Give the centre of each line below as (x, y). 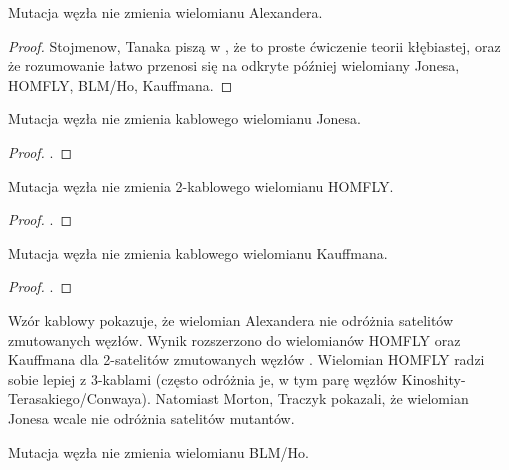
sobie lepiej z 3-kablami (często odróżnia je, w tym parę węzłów (203, 378)
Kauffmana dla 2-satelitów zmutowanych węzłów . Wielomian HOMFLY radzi (246, 359)
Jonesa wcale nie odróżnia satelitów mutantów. (151, 417)
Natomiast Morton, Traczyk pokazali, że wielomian (312, 398)
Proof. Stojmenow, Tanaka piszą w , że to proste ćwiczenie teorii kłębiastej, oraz (254, 45)
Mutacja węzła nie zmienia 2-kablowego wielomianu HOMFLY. (201, 185)
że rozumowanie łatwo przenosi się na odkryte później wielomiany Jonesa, (234, 65)
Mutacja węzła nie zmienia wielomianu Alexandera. (165, 12)
